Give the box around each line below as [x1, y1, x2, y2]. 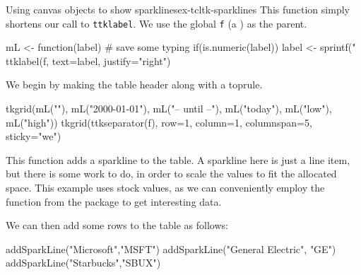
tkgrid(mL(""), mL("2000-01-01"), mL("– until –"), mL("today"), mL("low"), [6, 101, 332, 116]
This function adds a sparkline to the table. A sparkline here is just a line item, [6, 152, 350, 167]
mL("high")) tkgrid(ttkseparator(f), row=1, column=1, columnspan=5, [6, 115, 312, 129]
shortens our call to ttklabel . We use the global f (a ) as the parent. [6, 16, 307, 30]
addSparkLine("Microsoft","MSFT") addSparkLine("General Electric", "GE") [6, 241, 336, 256]
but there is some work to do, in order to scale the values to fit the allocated [6, 166, 337, 181]
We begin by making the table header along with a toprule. [6, 77, 263, 92]
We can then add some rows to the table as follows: [6, 218, 228, 233]
